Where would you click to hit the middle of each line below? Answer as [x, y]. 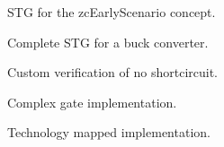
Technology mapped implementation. [109, 132]
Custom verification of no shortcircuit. [113, 72]
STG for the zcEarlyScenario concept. [112, 12]
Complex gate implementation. [92, 102]
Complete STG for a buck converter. [108, 42]
